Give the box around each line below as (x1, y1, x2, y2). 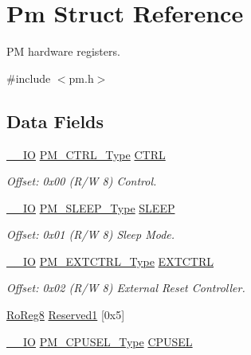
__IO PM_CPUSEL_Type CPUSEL (6, 333, 193, 349)
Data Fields (6, 108, 104, 133)
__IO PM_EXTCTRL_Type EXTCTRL (6, 252, 214, 269)
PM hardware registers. (6, 43, 120, 60)
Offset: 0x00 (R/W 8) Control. (6, 173, 157, 189)
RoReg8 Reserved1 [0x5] (6, 306, 125, 323)
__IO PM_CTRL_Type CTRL (6, 146, 166, 162)
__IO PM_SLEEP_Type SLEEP (6, 199, 175, 216)
